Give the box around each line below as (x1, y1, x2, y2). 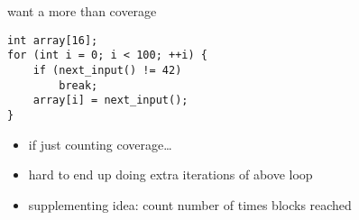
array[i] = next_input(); (32, 94, 189, 107)
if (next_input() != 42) (32, 63, 182, 77)
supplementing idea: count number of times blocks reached (28, 195, 352, 214)
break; (59, 78, 98, 92)
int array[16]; (7, 33, 98, 47)
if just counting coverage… (28, 134, 172, 153)
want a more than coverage (7, 2, 157, 20)
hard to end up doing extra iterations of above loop (28, 165, 313, 184)
